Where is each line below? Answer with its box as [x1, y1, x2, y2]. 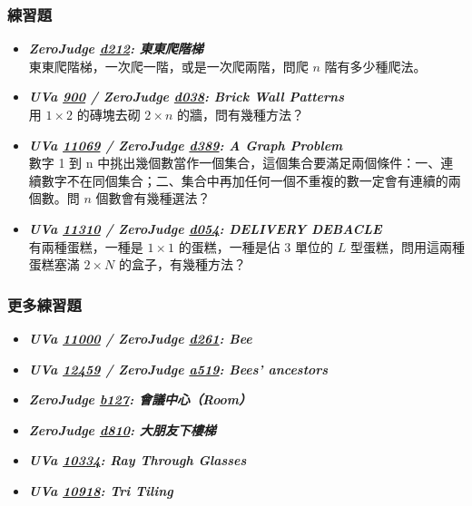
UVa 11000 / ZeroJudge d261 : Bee [28, 328, 252, 347]
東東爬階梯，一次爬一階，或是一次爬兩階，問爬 [28, 56, 309, 75]
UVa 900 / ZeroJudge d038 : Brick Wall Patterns [28, 87, 344, 106]
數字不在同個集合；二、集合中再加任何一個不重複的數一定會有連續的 [41, 170, 448, 190]
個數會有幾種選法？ [95, 189, 211, 208]
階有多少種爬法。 [324, 56, 427, 75]
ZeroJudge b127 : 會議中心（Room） [28, 390, 252, 409]
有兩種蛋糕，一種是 [28, 237, 143, 256]
